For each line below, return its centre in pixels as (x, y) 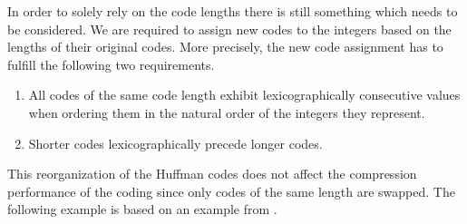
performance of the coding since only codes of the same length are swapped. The (231, 191)
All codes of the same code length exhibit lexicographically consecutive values (244, 95)
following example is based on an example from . (142, 209)
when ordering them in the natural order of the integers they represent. (227, 112)
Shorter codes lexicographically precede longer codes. (175, 143)
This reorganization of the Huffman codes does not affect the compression (212, 174)
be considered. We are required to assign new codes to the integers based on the (229, 29)
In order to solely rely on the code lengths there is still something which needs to (233, 11)
